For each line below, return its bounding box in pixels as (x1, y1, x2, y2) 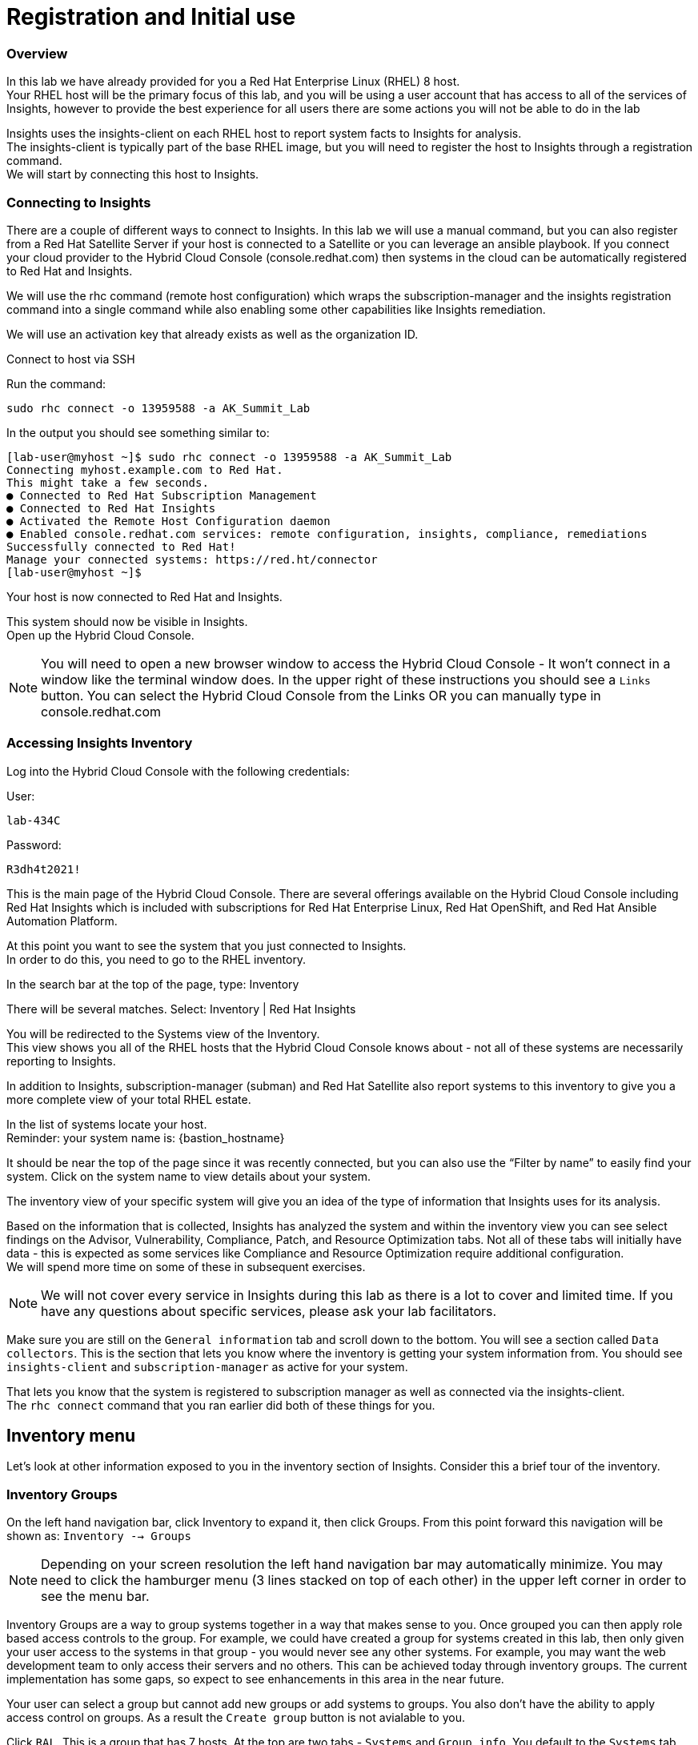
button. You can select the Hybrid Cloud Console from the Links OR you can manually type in (41, 687, 601, 704)
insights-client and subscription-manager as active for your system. (6, 1359, 408, 1374)
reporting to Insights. (6, 1053, 116, 1068)
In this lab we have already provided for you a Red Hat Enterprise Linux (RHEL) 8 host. (6, 74, 460, 89)
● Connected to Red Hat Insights (6, 501, 216, 515)
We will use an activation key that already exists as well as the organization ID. (6, 327, 419, 341)
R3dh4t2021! (6, 862, 81, 876)
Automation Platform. (6, 913, 118, 928)
